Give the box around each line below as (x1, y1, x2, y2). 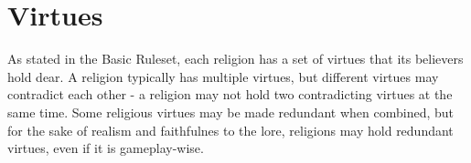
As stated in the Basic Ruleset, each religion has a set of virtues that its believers (7, 49, 464, 68)
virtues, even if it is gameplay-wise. (7, 138, 204, 158)
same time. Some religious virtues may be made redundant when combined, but (7, 102, 454, 121)
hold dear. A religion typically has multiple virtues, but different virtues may (7, 66, 439, 86)
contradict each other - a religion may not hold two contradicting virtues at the (7, 85, 453, 104)
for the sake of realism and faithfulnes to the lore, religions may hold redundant (7, 120, 454, 139)
